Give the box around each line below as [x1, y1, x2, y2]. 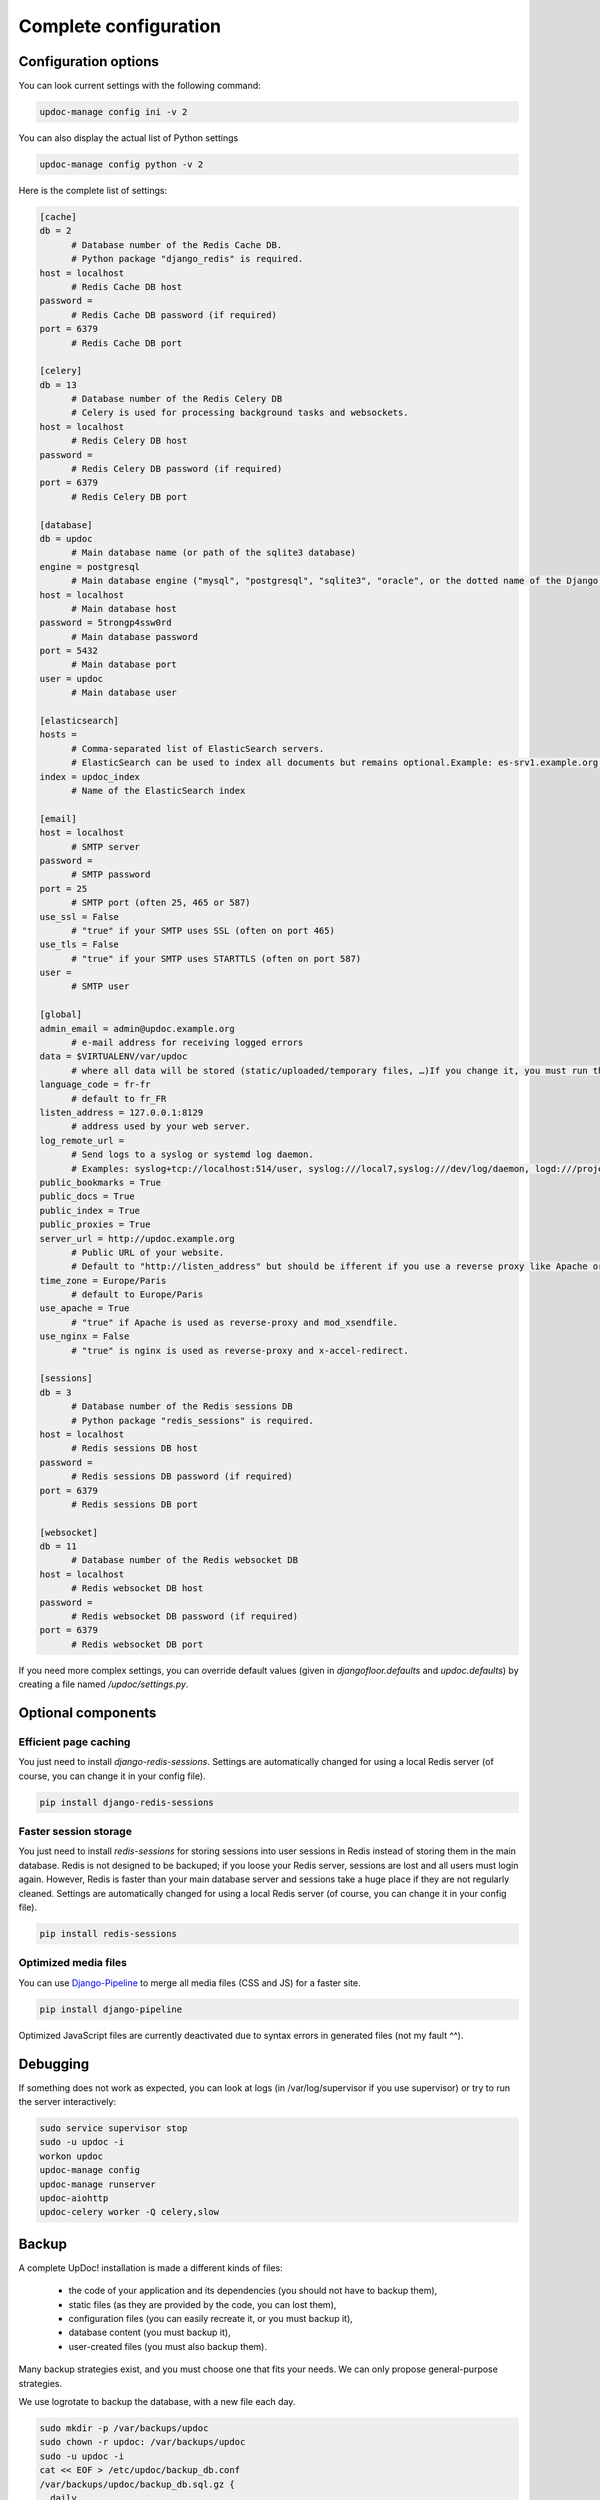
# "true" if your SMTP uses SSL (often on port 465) [71, 925, 335, 936]
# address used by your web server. [71, 1121, 251, 1132]
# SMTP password [71, 869, 151, 880]
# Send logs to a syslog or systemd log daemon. [71, 1149, 314, 1160]
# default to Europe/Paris [71, 1289, 204, 1300]
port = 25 [39, 883, 88, 894]
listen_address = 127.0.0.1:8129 [39, 1106, 204, 1118]
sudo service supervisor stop [39, 2123, 188, 2134]
